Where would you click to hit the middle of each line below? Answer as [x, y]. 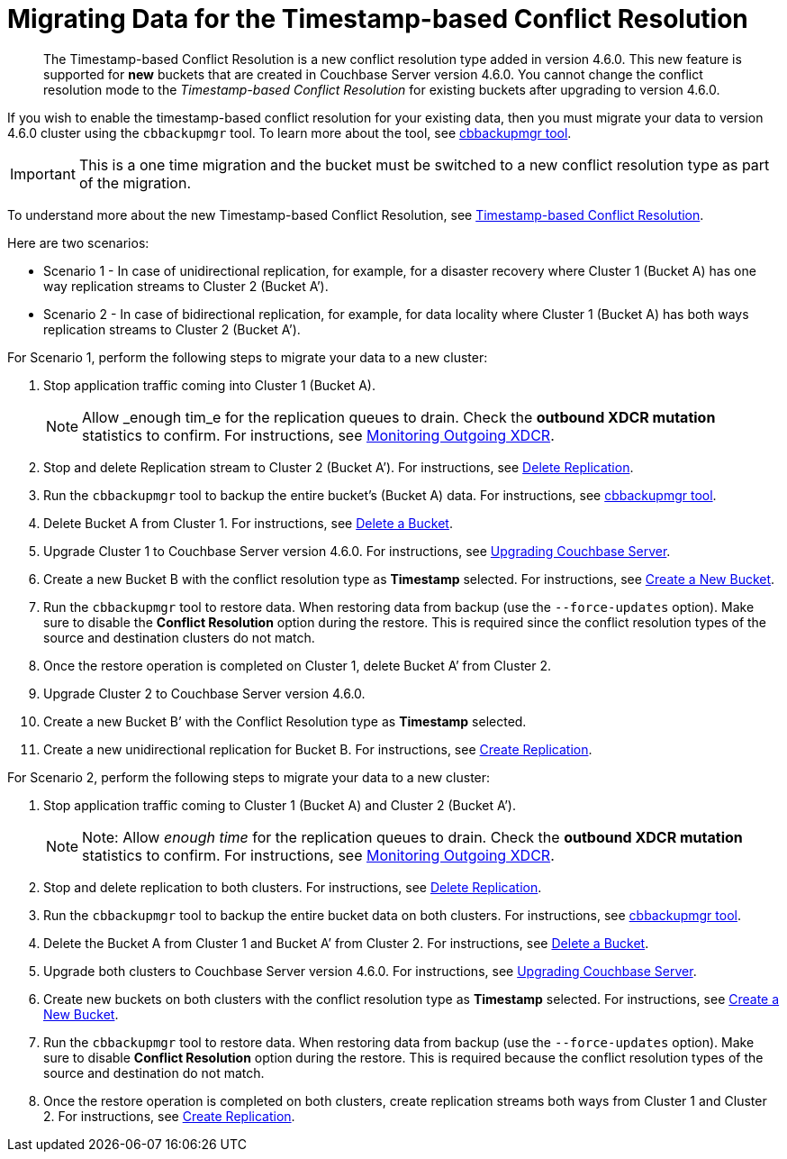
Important [43, 173]
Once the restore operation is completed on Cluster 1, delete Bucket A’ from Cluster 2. [298, 665]
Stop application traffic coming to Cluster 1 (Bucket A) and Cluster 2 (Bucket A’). [280, 805]
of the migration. [135, 183]
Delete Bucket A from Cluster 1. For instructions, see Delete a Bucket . [248, 523]
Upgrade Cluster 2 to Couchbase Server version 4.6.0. [204, 693]
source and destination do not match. [154, 1072]
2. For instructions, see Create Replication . [169, 1116]
